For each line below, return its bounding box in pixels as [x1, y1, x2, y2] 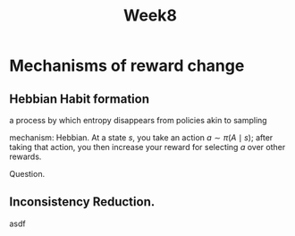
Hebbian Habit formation [9, 91, 150, 106]
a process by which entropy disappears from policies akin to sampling [9, 115, 267, 125]
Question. [9, 169, 46, 179]
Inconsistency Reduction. [9, 194, 156, 210]
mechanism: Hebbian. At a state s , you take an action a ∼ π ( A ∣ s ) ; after [9, 132, 274, 143]
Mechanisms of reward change [9, 55, 245, 76]
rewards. [9, 151, 42, 162]
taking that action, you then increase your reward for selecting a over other [9, 142, 286, 152]
